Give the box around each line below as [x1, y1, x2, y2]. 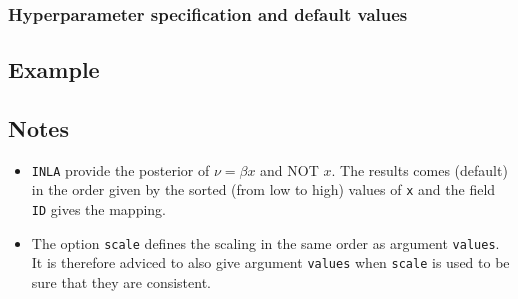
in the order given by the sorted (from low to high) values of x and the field [31, 179, 496, 200]
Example [8, 54, 100, 85]
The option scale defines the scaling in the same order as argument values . [31, 232, 500, 253]
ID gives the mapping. [31, 199, 166, 220]
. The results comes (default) [331, 159, 508, 180]
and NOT [260, 159, 319, 180]
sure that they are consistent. [31, 272, 211, 293]
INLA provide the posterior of [31, 159, 210, 180]
